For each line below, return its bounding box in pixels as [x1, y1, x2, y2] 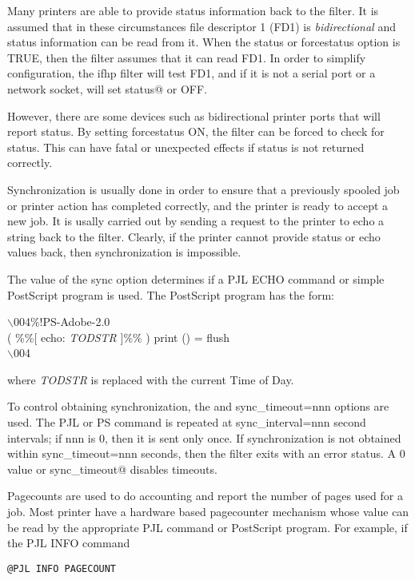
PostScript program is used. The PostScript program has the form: [7, 286, 335, 303]
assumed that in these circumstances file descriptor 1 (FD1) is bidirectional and [7, 18, 396, 34]
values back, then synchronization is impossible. [7, 244, 241, 260]
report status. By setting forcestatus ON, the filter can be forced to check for [7, 123, 385, 140]
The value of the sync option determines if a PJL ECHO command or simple [7, 270, 385, 287]
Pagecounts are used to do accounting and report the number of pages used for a [7, 487, 403, 504]
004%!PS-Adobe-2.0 [13, 313, 110, 330]
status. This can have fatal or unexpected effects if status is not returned [7, 138, 365, 155]
